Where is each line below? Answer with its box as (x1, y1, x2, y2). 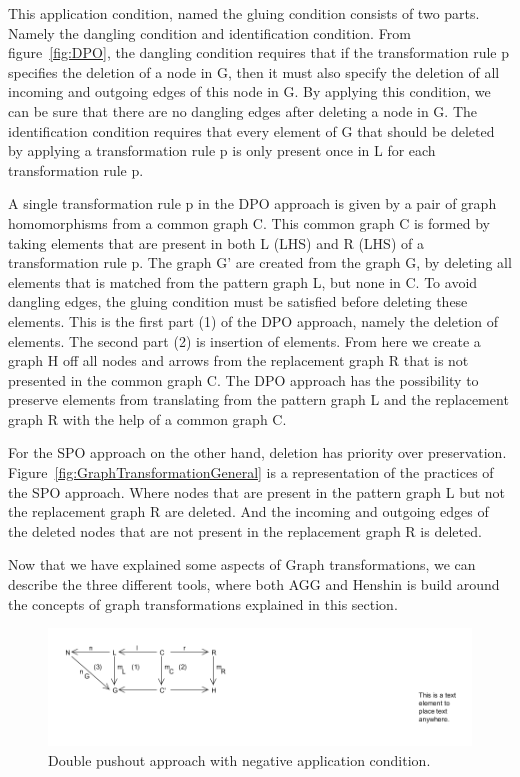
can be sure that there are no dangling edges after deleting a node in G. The (8, 100, 478, 121)
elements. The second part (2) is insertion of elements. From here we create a (8, 330, 481, 351)
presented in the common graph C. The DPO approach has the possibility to (8, 369, 479, 390)
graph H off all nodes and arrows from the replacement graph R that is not (8, 350, 469, 371)
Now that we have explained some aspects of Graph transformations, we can (8, 554, 476, 575)
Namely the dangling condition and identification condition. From (8, 22, 411, 43)
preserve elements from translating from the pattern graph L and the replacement (8, 389, 509, 410)
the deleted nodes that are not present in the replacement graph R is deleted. (8, 520, 482, 541)
